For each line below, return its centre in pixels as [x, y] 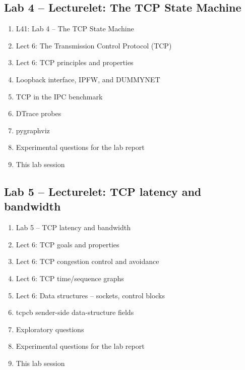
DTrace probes [39, 113]
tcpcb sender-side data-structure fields [75, 312]
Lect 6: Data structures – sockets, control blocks [90, 295]
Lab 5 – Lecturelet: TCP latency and [103, 191]
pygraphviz [33, 130]
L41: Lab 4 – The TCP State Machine [75, 29]
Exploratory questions [50, 329]
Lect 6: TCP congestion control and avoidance [87, 261]
